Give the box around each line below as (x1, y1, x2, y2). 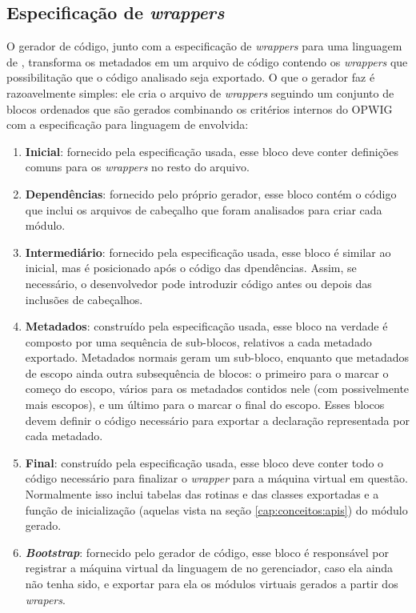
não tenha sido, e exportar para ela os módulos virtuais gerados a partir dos (25, 575, 398, 592)
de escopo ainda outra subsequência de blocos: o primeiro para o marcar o (25, 364, 389, 381)
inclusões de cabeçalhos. (25, 290, 143, 307)
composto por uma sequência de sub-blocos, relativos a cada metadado (25, 333, 372, 350)
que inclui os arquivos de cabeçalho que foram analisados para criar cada (25, 201, 382, 218)
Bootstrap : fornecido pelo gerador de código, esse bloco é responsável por (25, 543, 389, 560)
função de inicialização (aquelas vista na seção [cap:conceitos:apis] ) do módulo (25, 501, 408, 518)
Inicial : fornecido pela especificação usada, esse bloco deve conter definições (25, 142, 398, 159)
